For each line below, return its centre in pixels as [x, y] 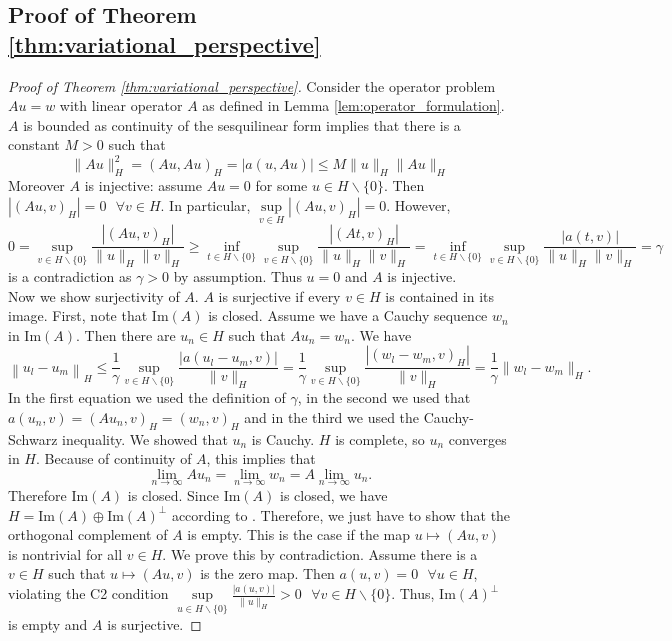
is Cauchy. [283, 438]
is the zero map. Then [267, 573]
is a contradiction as [70, 275]
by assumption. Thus [237, 275]
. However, [418, 204]
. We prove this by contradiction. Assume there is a [320, 553]
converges [477, 438]
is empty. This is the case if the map [299, 534]
